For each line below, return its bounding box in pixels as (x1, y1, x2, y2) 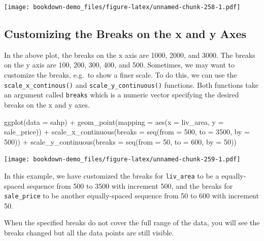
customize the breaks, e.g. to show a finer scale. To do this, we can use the (4, 70, 237, 80)
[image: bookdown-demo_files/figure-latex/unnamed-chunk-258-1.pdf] (4, 4, 241, 11)
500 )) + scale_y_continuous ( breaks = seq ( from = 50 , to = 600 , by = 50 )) (4, 136, 237, 147)
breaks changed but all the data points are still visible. (4, 227, 174, 238)
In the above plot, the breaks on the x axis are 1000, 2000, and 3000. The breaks (4, 49, 255, 60)
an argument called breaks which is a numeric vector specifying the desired (4, 89, 239, 100)
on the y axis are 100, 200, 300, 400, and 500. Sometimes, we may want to (4, 59, 235, 70)
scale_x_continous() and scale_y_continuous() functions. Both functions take (4, 79, 258, 90)
